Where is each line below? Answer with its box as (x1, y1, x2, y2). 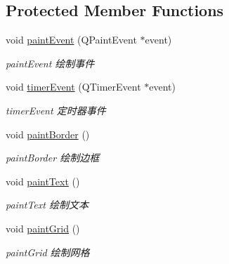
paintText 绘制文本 (6, 197, 89, 212)
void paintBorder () (6, 126, 90, 141)
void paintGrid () (6, 220, 80, 235)
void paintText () (6, 173, 80, 188)
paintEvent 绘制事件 (6, 55, 95, 70)
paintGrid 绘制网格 (6, 244, 90, 259)
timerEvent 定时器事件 (6, 103, 106, 117)
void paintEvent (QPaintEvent (6, 32, 137, 47)
